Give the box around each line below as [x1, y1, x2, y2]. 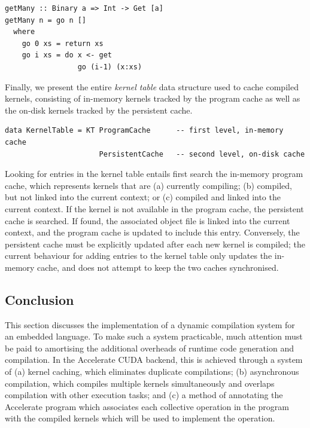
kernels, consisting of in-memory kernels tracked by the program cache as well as [5, 92, 300, 105]
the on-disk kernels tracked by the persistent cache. [5, 103, 193, 116]
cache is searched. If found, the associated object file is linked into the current [5, 214, 290, 227]
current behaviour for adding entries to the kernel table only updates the [5, 249, 272, 262]
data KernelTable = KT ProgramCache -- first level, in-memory [5, 126, 284, 135]
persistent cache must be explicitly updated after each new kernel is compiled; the [5, 237, 306, 250]
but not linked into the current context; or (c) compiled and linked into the [5, 191, 281, 203]
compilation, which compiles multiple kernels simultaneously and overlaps [5, 377, 275, 389]
